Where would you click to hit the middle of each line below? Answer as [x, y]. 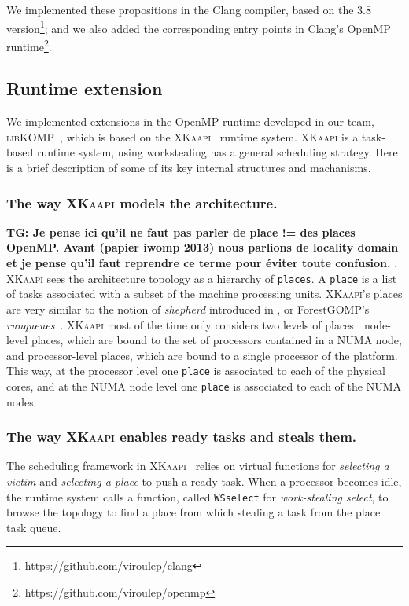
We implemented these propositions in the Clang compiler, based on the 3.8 [189, 9]
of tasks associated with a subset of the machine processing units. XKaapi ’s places [204, 294]
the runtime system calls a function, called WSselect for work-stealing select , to [197, 496]
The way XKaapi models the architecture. [142, 202]
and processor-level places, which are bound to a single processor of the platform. [202, 355]
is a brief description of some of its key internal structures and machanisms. [189, 168]
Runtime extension [85, 88]
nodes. [22, 401]
